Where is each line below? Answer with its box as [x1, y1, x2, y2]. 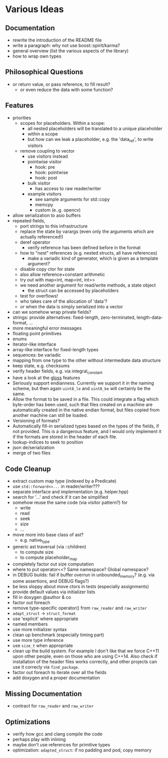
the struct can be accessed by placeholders [27, 288, 119, 294]
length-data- [136, 314, 163, 320]
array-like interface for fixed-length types [12, 347, 99, 353]
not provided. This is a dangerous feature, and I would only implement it [12, 429, 162, 435]
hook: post [35, 175, 57, 181]
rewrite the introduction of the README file [12, 37, 102, 43]
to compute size [20, 549, 54, 555]
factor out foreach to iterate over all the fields [12, 670, 107, 676]
